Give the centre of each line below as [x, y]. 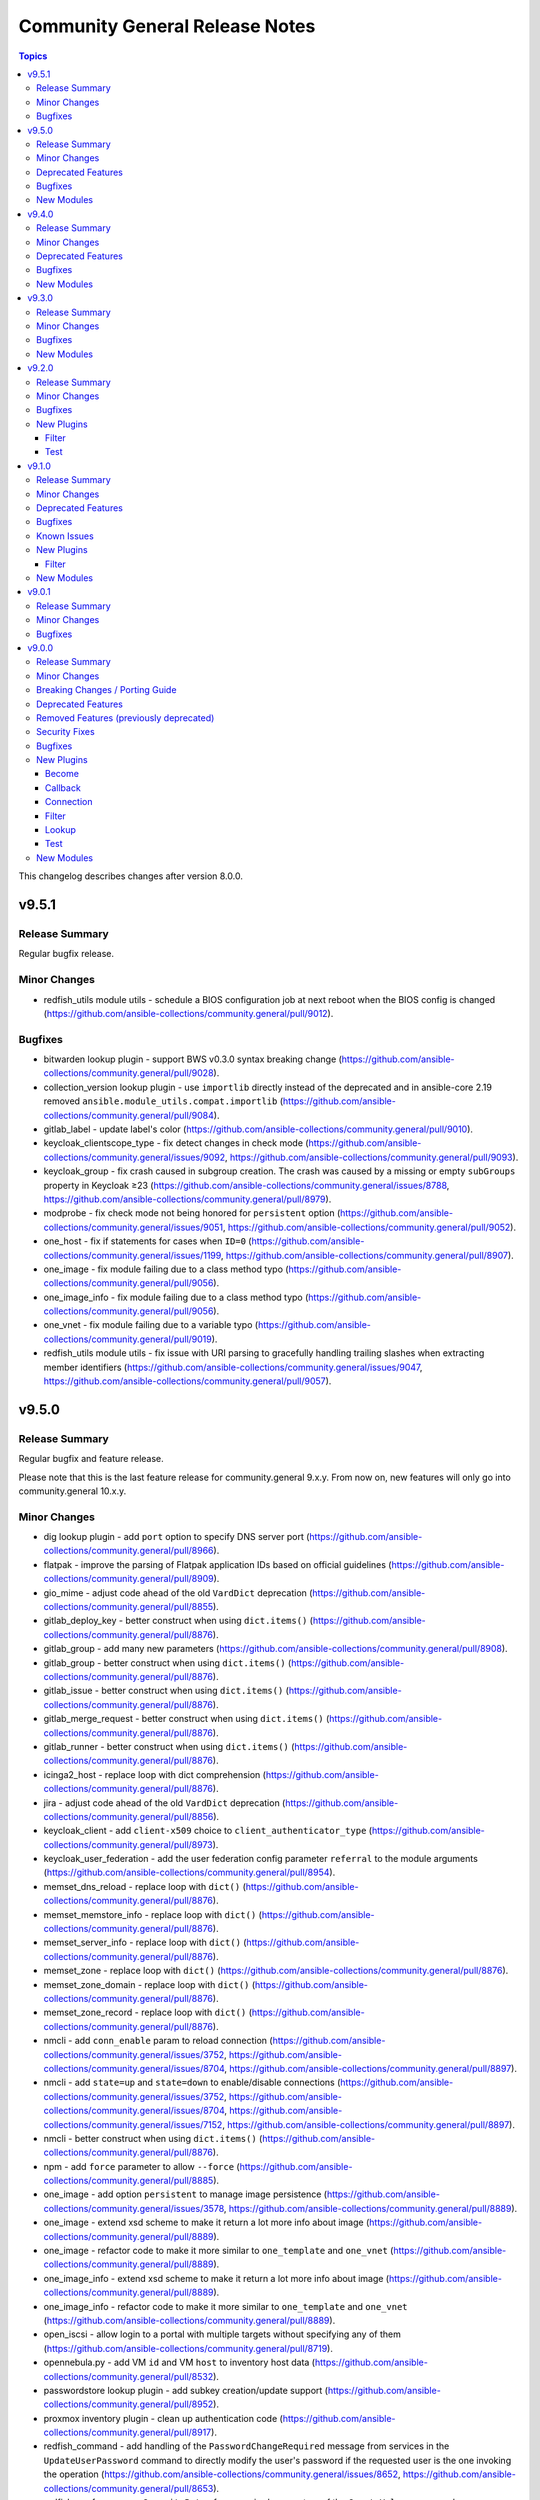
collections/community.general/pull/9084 [129, 1115]
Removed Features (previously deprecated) [125, 717]
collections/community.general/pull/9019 [127, 1339]
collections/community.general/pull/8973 [128, 1844]
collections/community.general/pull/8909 [128, 1579]
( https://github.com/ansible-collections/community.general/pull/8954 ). [189, 1872]
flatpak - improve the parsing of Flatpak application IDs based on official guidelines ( [217, 1564]
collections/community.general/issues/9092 [134, 1157]
